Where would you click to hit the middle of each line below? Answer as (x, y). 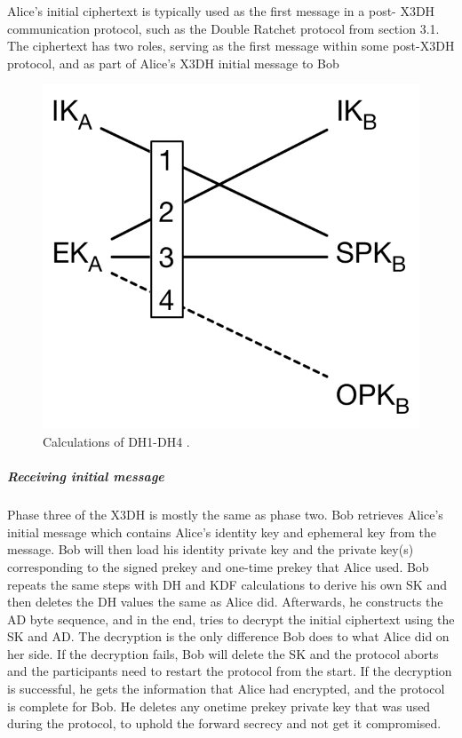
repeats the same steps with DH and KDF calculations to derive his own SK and (227, 584)
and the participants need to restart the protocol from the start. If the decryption (230, 671)
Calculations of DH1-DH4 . (116, 441)
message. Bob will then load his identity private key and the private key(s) (211, 549)
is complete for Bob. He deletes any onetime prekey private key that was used (219, 706)
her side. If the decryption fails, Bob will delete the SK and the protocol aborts (223, 653)
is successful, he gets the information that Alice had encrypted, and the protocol (226, 689)
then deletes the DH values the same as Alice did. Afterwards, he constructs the (225, 602)
